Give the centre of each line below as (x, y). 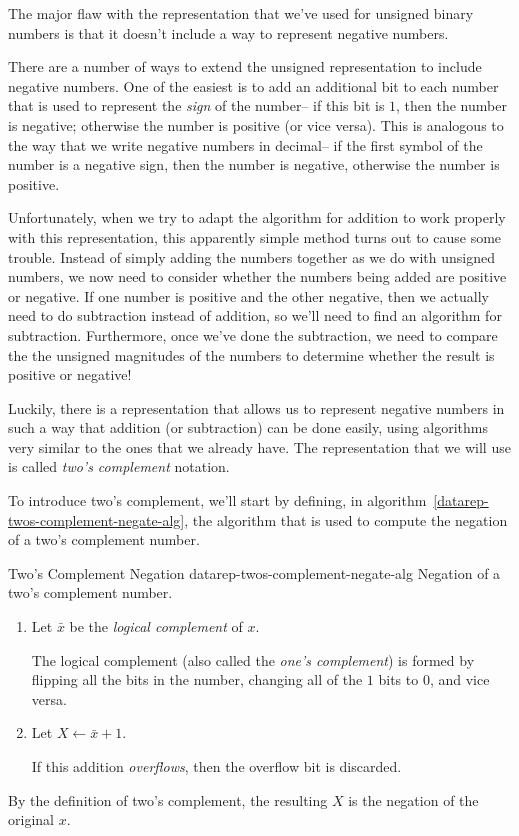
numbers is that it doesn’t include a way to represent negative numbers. (228, 32)
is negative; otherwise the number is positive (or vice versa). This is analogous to (256, 124)
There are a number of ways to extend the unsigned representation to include (245, 66)
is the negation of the (413, 799)
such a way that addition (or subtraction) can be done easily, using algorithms (248, 427)
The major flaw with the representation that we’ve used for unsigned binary (241, 13)
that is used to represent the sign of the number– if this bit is (196, 105)
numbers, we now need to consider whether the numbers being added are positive (257, 276)
